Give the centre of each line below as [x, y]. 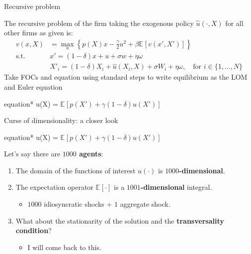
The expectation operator [54, 187]
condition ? [34, 230]
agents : [91, 154]
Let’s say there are [32, 154]
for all [234, 23]
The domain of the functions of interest [76, 170]
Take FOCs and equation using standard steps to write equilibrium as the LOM [126, 77]
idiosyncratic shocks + [78, 204]
